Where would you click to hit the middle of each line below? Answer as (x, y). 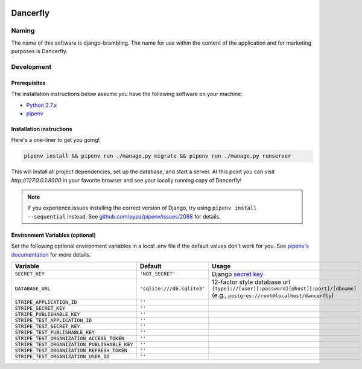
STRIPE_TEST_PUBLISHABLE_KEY (55, 332)
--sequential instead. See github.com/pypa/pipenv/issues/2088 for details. (124, 216)
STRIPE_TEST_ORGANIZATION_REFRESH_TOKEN (71, 350)
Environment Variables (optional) (53, 235)
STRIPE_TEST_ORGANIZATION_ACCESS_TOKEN (70, 338)
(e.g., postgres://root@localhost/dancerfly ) (273, 295)
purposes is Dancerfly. (39, 51)
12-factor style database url (251, 282)
